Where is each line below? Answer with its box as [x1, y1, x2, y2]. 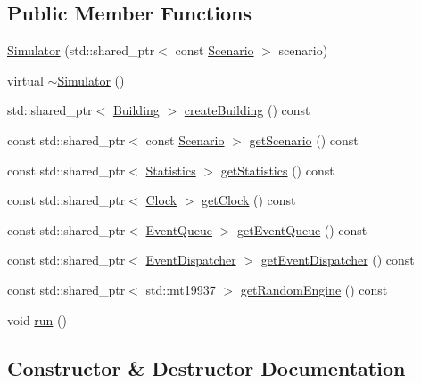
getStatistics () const [220, 160, 334, 179]
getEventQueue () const [236, 220, 367, 239]
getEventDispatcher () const [260, 250, 415, 269]
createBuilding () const [184, 101, 310, 119]
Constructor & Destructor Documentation [7, 354, 406, 381]
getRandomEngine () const [240, 280, 388, 298]
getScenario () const [249, 130, 359, 149]
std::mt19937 [145, 280, 216, 298]
